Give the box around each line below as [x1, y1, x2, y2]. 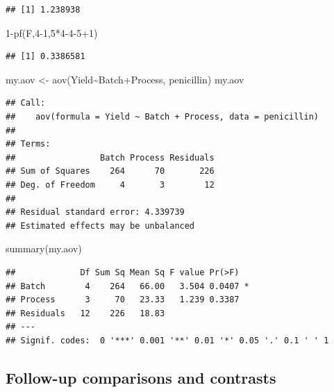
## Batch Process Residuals [6, 152, 215, 163]
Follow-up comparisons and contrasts [6, 366, 276, 388]
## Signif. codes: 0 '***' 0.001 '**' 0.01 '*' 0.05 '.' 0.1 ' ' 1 [6, 335, 329, 345]
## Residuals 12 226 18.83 [6, 308, 165, 318]
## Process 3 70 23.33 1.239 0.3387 [6, 295, 240, 305]
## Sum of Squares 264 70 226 [6, 166, 215, 177]
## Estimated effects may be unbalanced [6, 220, 195, 231]
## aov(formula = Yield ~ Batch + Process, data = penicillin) [6, 111, 319, 122]
